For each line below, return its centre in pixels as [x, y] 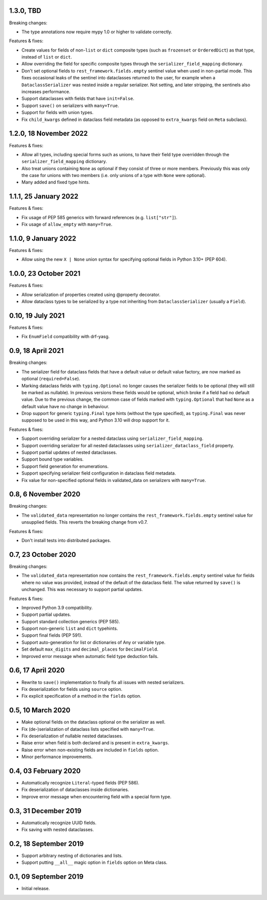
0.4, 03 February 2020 [45, 771]
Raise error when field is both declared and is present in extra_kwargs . [95, 743]
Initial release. [36, 889]
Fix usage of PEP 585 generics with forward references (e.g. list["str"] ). [99, 217]
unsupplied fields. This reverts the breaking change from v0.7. [85, 522]
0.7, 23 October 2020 [43, 555]
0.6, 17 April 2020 [37, 670]
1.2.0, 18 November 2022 [48, 134]
